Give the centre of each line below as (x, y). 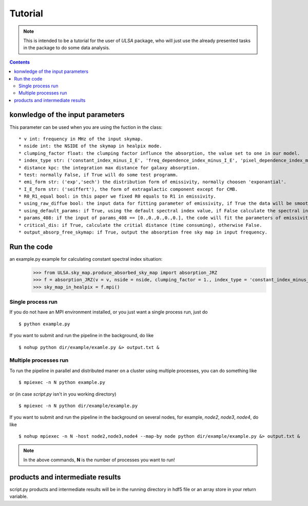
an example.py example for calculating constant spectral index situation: (86, 259)
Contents (20, 62)
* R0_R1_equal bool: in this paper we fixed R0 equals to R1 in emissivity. (118, 197)
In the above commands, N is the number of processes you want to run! (99, 460)
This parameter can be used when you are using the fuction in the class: (86, 127)
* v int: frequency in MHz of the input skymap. (81, 139)
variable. (19, 497)
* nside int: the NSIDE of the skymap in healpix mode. (90, 146)
